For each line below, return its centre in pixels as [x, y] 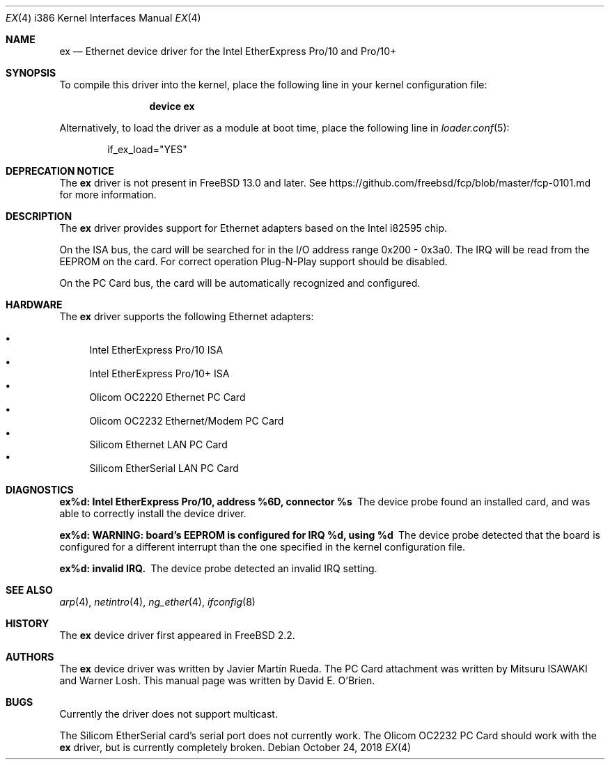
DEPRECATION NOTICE [60, 171]
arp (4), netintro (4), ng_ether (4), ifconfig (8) [157, 602]
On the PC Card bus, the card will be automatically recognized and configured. [240, 283]
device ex [172, 106]
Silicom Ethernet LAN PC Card [158, 444]
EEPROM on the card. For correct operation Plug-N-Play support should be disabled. [253, 261]
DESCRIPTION [39, 216]
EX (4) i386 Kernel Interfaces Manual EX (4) [103, 18]
